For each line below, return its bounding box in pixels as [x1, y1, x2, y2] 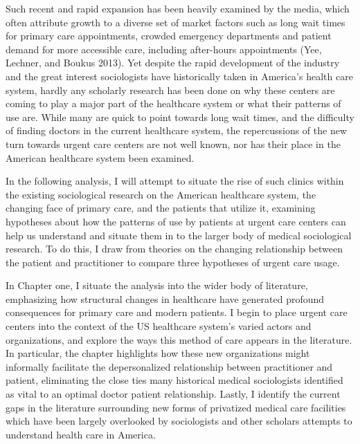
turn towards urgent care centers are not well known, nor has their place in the [6, 136, 341, 151]
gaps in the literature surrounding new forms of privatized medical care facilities [6, 400, 346, 414]
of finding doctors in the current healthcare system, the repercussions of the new [6, 123, 348, 138]
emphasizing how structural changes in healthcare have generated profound [6, 291, 325, 306]
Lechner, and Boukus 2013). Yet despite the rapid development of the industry [6, 55, 340, 70]
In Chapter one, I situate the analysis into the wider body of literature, [6, 278, 308, 293]
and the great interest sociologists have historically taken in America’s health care [6, 68, 353, 83]
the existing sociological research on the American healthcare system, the [6, 187, 316, 201]
